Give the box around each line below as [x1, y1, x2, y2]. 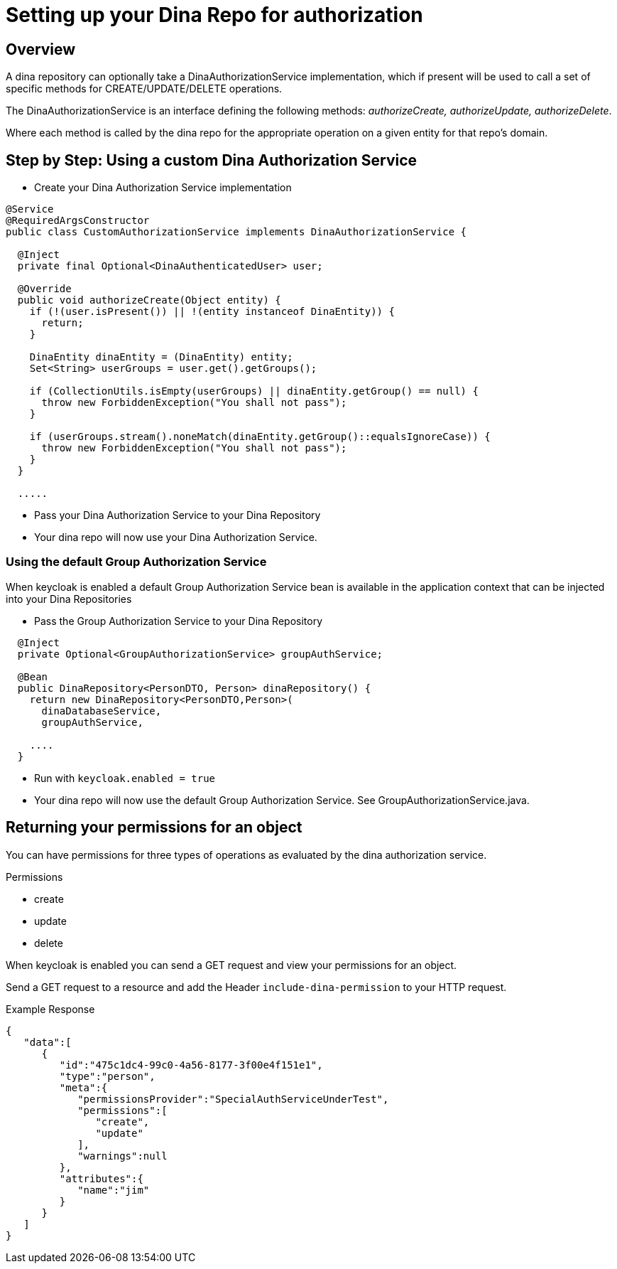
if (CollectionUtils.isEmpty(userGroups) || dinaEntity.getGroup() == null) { [29, 385, 479, 397]
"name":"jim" [77, 1184, 150, 1196]
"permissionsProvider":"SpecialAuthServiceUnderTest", [77, 1093, 389, 1105]
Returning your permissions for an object [6, 818, 302, 837]
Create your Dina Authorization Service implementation [34, 181, 292, 194]
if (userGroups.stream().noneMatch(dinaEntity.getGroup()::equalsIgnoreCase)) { [29, 431, 491, 443]
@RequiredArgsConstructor [6, 215, 150, 227]
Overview [6, 40, 76, 58]
